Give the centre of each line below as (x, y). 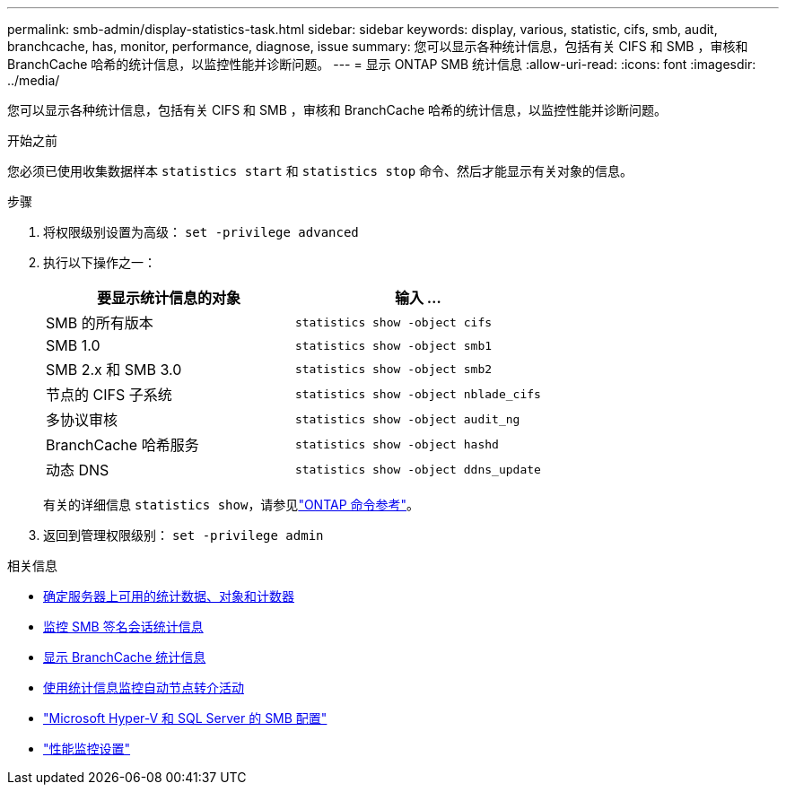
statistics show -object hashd (397, 444)
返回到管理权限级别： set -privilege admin (183, 535)
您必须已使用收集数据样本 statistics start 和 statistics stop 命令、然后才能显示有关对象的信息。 (320, 171)
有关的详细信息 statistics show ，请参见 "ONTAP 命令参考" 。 (231, 505)
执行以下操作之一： (100, 262)
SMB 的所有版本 (100, 323)
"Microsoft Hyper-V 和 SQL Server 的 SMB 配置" (185, 718)
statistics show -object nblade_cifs (418, 394)
